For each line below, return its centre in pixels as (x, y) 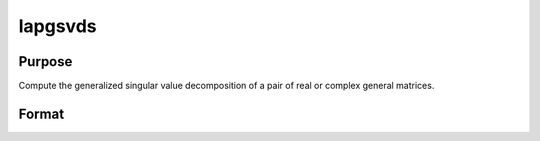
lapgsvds (57, 26)
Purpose (45, 61)
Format (41, 113)
